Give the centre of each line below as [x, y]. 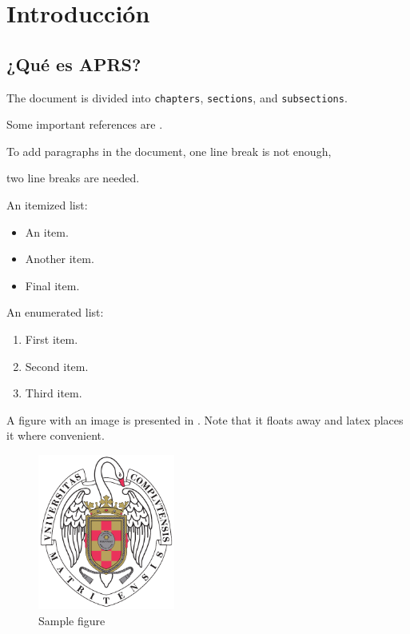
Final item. [52, 285]
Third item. [54, 393]
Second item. [57, 366]
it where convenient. [56, 435]
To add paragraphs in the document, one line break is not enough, [169, 151]
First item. [52, 339]
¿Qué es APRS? [74, 64]
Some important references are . [85, 124]
